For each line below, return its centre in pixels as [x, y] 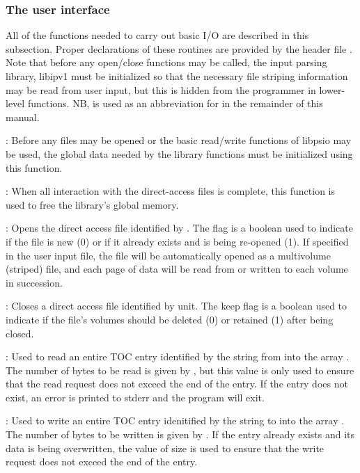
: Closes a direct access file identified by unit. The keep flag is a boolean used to [177, 306]
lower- [332, 89]
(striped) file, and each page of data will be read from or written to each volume [177, 269]
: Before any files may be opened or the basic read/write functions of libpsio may [179, 140]
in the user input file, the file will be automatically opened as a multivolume [168, 255]
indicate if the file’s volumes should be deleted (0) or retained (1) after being [170, 319]
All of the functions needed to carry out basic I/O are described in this [157, 35]
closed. [20, 333]
